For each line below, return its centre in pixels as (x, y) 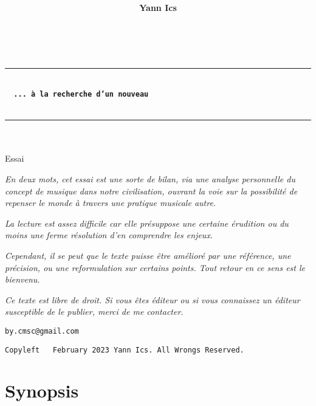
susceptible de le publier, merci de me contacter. (94, 311)
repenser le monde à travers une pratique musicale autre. (111, 203)
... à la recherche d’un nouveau (81, 94)
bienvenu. (22, 279)
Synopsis (42, 391)
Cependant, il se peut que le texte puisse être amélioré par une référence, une (148, 255)
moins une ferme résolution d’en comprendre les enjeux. (109, 235)
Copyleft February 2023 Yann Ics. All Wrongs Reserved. (125, 350)
